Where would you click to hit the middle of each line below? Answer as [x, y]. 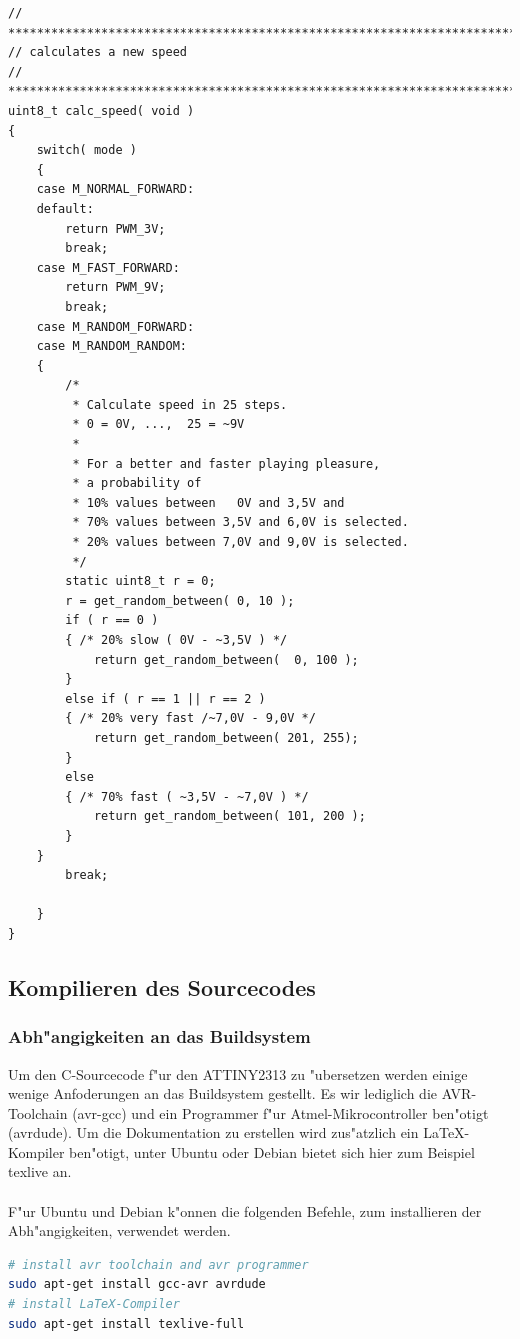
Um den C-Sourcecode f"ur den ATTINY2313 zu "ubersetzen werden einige [238, 1073]
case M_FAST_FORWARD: [108, 267]
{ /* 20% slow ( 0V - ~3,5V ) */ [176, 640]
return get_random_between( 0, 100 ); [226, 659]
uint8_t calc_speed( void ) [101, 110]
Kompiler [36, 1151]
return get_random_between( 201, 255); [226, 737]
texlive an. [40, 1171]
